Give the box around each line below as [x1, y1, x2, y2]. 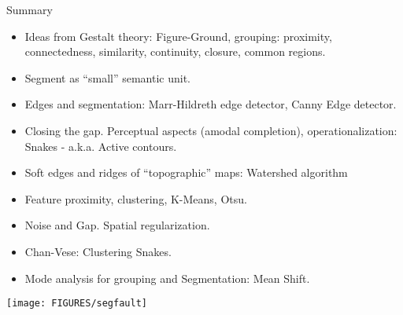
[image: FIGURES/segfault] [6, 298, 147, 310]
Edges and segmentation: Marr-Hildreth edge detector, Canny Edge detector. [24, 96, 397, 112]
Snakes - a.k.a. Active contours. [24, 137, 177, 154]
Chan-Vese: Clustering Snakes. [24, 243, 172, 259]
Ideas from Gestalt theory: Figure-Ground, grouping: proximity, [24, 27, 332, 44]
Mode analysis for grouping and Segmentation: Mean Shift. [24, 269, 310, 286]
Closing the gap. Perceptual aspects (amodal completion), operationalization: [24, 122, 397, 138]
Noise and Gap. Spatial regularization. [24, 217, 210, 233]
